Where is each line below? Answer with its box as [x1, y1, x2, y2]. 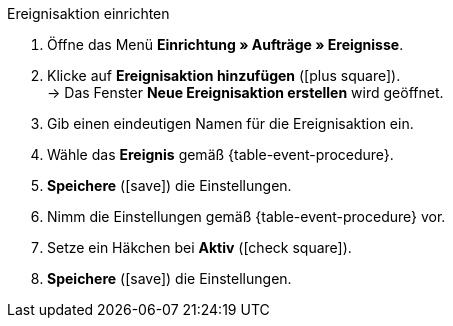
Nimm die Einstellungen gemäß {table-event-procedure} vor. [47, 208, 446, 225]
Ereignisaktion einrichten [7, 5, 170, 22]
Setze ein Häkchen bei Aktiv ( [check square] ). [47, 239, 352, 256]
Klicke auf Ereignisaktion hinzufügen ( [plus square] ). [47, 67, 401, 84]
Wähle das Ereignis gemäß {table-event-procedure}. [47, 146, 394, 163]
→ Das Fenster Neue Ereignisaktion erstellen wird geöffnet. [47, 84, 444, 101]
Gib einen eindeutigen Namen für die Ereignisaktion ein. [47, 115, 414, 132]
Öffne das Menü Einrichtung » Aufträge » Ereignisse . [47, 36, 404, 53]
